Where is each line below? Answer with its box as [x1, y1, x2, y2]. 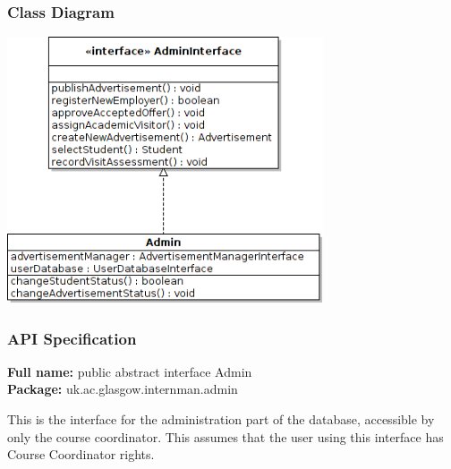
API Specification [7, 327, 137, 349]
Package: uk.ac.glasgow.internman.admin [7, 379, 238, 398]
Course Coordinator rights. [7, 445, 155, 464]
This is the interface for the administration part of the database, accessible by [7, 410, 435, 429]
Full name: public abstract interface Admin [7, 362, 252, 380]
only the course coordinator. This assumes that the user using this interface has [7, 427, 444, 446]
